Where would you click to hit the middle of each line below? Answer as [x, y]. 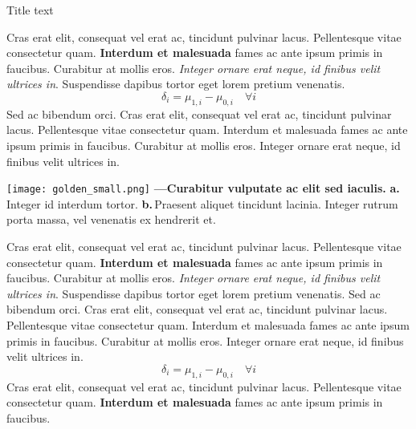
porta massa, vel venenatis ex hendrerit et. [111, 219]
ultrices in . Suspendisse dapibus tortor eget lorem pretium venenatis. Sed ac [194, 293]
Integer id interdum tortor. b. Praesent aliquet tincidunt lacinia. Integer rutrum [202, 203]
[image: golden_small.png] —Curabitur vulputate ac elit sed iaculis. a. [203, 188]
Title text [30, 10]
